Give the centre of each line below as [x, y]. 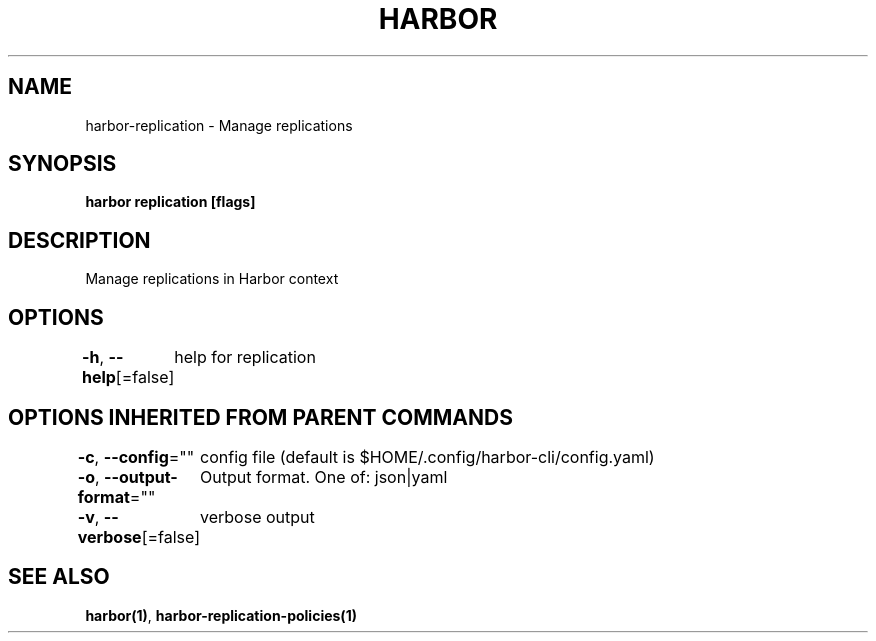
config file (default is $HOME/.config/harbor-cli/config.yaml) [427, 456]
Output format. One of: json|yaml [324, 476]
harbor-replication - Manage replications [219, 125]
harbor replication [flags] [170, 202]
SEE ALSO [59, 577]
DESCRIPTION [79, 240]
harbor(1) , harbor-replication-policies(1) [221, 615]
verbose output [257, 516]
